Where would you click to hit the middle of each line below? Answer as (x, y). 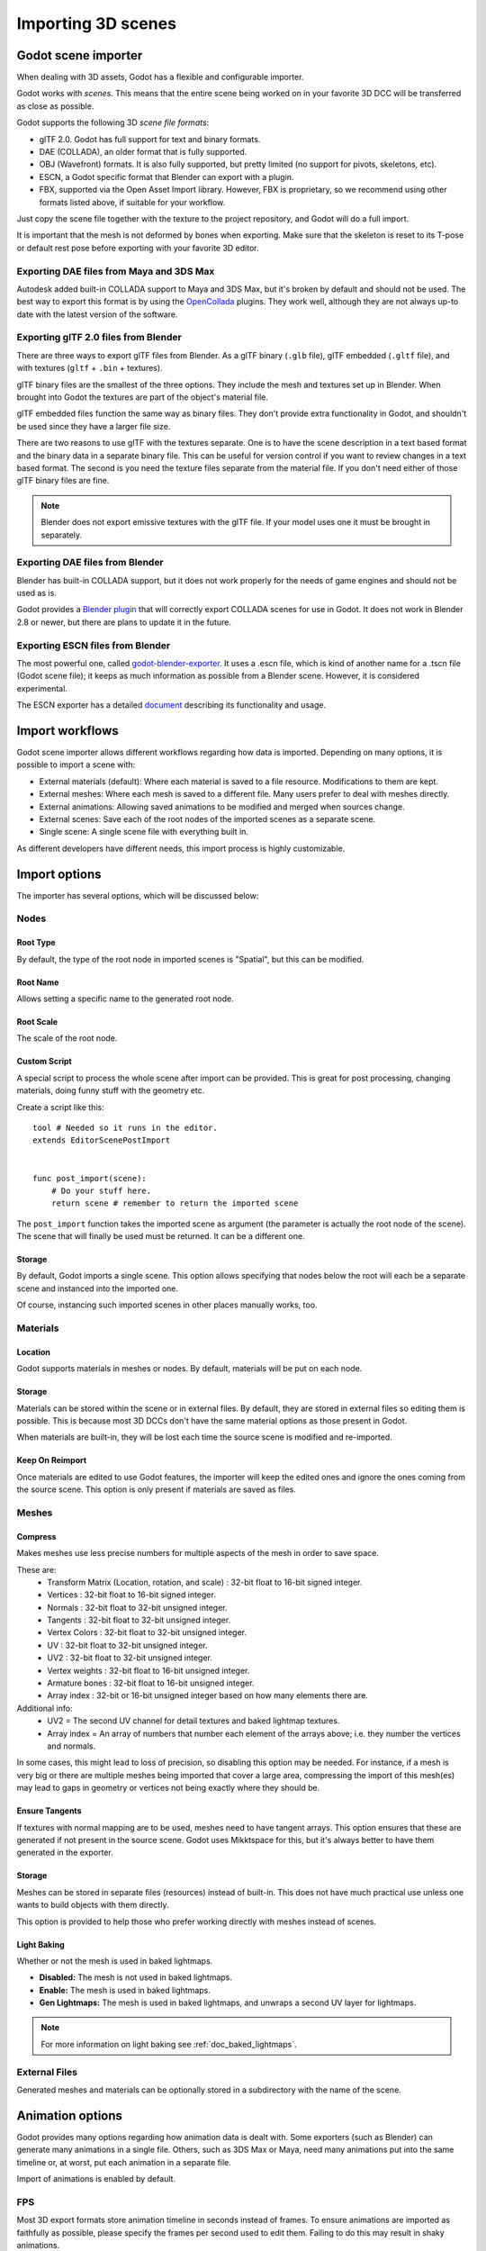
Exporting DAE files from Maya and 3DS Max (116, 271)
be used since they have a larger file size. (94, 426)
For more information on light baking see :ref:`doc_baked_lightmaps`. (169, 2044)
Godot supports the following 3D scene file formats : (113, 122)
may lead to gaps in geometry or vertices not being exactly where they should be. (168, 1788)
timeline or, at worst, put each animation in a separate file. (124, 2162)
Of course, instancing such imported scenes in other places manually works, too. (167, 1305)
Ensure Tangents (49, 1811)
